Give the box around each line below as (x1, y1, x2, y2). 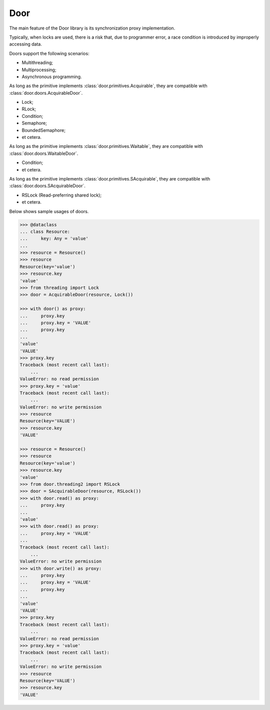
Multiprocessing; (21, 67, 56, 73)
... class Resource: (19, 229, 70, 234)
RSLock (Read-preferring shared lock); (21, 192, 102, 198)
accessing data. (9, 41, 42, 47)
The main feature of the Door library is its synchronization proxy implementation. (9, 25, 175, 31)
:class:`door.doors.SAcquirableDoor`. (9, 183, 86, 189)
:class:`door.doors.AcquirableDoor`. (9, 90, 83, 96)
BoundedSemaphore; (21, 127, 66, 133)
